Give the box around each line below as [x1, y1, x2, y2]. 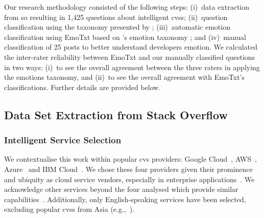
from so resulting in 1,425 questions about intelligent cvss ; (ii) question [4, 11, 228, 22]
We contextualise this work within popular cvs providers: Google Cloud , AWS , [4, 154, 257, 164]
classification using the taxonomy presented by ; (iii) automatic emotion [4, 21, 230, 32]
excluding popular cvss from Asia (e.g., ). [4, 204, 135, 214]
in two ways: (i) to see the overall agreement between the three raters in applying [4, 61, 260, 72]
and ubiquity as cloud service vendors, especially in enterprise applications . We [4, 173, 255, 184]
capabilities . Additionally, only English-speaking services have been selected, [4, 193, 246, 204]
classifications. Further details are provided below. [4, 81, 161, 92]
